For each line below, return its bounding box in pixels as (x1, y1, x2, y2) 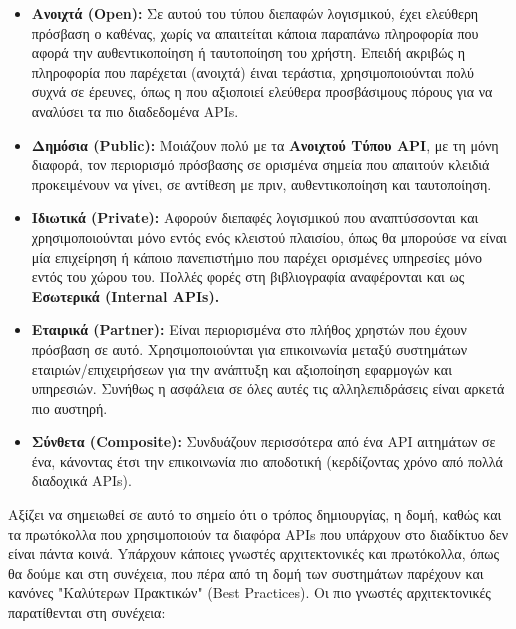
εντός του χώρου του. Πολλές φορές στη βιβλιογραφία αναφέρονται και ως (31, 266, 465, 287)
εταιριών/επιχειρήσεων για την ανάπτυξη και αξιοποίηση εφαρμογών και (31, 358, 452, 379)
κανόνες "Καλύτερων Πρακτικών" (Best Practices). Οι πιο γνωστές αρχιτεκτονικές (8, 582, 491, 603)
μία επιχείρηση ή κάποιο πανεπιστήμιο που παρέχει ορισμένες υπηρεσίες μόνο (31, 246, 483, 267)
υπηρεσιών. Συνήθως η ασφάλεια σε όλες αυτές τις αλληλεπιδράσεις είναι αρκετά (31, 378, 505, 399)
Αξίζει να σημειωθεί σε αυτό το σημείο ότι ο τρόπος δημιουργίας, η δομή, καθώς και (8, 504, 502, 525)
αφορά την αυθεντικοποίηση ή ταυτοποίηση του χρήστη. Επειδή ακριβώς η (31, 42, 465, 63)
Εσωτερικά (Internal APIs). (31, 285, 220, 306)
